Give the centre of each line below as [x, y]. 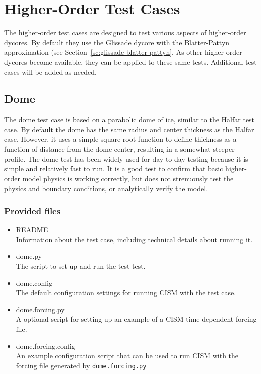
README [32, 229]
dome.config [34, 283]
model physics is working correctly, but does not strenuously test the [128, 178]
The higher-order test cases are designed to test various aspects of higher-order [125, 32]
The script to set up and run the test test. [81, 266]
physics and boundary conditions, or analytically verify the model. [106, 188]
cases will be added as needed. [50, 71]
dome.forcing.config [45, 346]
